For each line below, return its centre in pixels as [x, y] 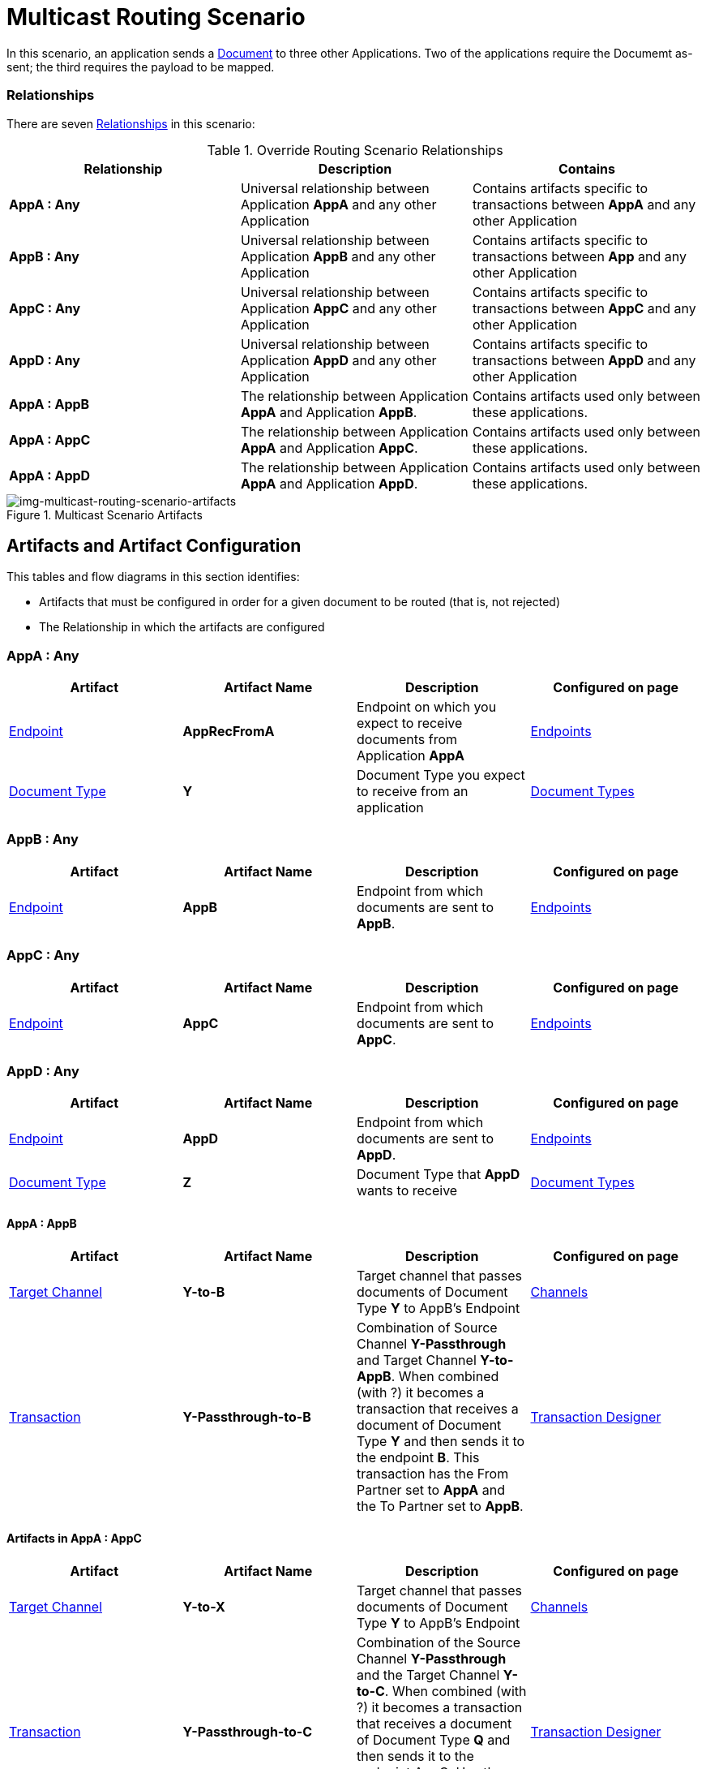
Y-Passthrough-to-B [247, 1416]
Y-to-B [204, 1291]
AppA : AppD [50, 475]
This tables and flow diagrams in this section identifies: [153, 577]
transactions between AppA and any [584, 204]
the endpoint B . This [418, 1457]
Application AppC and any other [338, 308]
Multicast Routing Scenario [156, 17]
